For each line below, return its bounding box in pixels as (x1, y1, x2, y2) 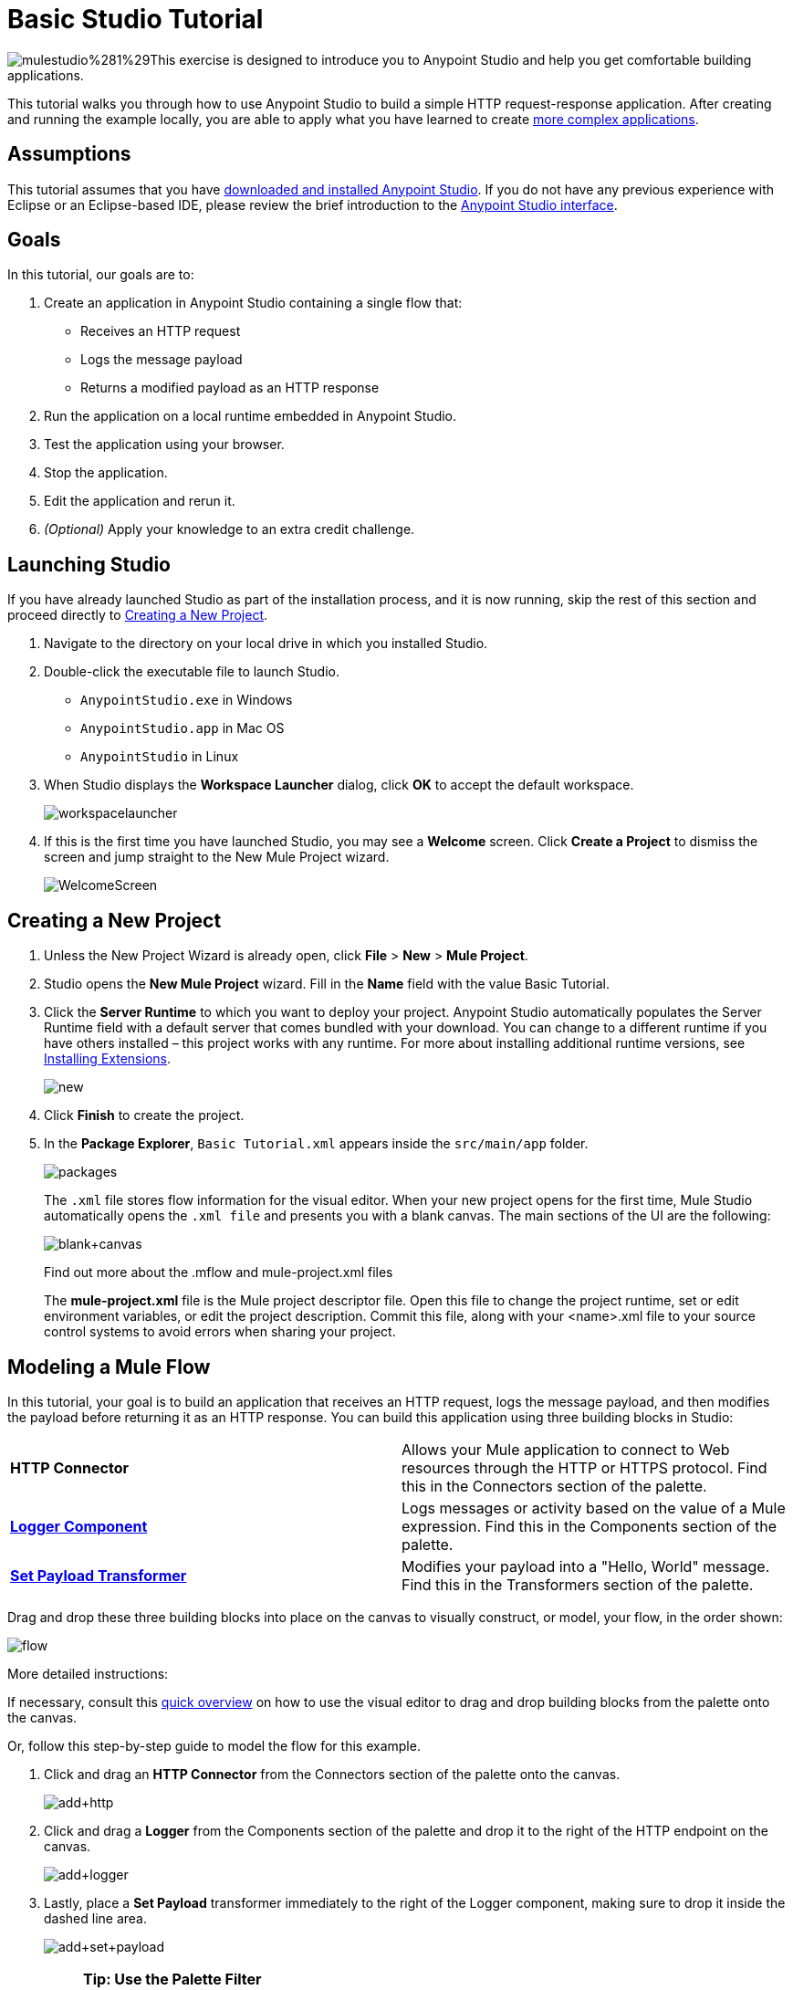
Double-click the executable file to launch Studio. (44, 664, 339, 680)
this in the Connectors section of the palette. (402, 1476, 707, 1495)
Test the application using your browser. (44, 436, 285, 453)
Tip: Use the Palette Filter (83, 1969, 262, 1988)
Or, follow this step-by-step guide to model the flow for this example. (7, 1737, 421, 1754)
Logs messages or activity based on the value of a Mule (402, 1498, 786, 1517)
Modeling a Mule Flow (7, 1355, 211, 1378)
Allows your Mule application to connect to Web (402, 1440, 730, 1459)
